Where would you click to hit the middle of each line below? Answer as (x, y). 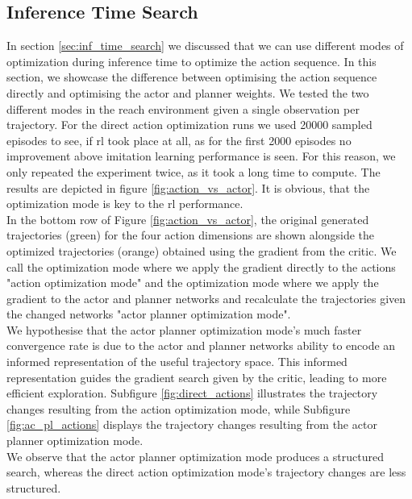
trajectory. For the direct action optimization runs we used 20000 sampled (189, 125)
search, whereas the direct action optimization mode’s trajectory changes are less (206, 472)
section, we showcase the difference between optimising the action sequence (192, 77)
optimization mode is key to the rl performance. (125, 204)
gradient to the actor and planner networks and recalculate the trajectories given (206, 298)
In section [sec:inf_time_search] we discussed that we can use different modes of (205, 46)
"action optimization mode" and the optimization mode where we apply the (193, 283)
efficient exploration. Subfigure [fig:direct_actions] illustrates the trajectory (192, 393)
